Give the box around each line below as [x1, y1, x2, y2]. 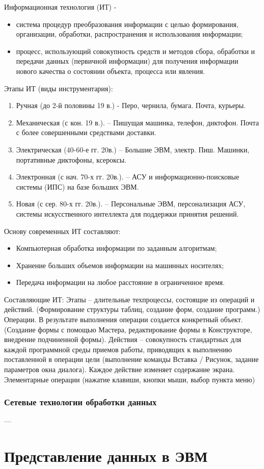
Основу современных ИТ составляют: [4, 225, 121, 236]
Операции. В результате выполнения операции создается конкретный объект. [4, 314, 243, 325]
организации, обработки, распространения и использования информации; [16, 29, 243, 39]
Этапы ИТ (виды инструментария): [4, 83, 113, 93]
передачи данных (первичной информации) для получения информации [16, 56, 239, 66]
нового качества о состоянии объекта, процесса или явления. [16, 65, 205, 76]
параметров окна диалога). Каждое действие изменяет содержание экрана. [4, 364, 235, 375]
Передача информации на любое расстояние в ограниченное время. [16, 277, 225, 288]
